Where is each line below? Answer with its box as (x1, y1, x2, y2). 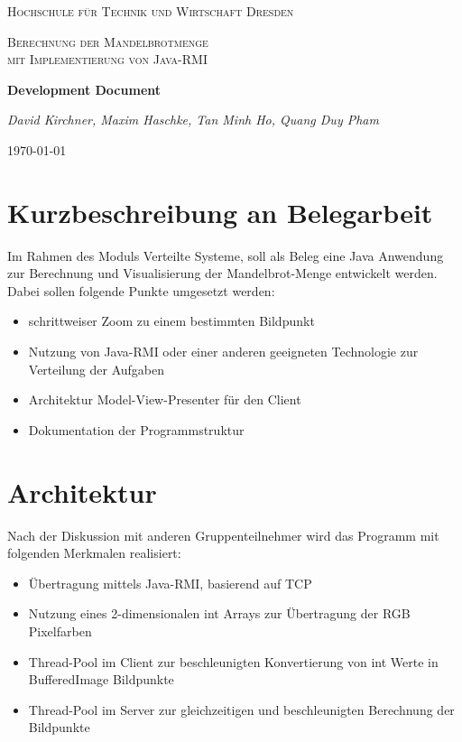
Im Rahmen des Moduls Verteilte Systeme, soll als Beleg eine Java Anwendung (7, 246, 444, 264)
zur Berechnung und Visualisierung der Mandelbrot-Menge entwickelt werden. (7, 264, 438, 283)
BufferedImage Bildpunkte (28, 670, 174, 689)
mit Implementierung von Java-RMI (7, 50, 208, 69)
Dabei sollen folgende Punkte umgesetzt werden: (7, 281, 275, 300)
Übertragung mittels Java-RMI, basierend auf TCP (28, 573, 312, 592)
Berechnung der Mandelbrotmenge (7, 32, 208, 51)
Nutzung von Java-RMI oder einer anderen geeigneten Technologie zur (28, 342, 419, 361)
